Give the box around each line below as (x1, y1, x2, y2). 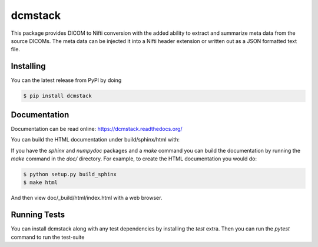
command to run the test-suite (11, 233, 85, 241)
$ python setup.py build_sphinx (23, 171, 117, 177)
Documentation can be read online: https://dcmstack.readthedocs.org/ (11, 125, 183, 132)
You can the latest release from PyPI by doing (11, 77, 122, 84)
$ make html (23, 179, 58, 186)
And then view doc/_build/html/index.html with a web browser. (11, 195, 163, 202)
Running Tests (11, 210, 65, 220)
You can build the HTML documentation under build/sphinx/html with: (11, 136, 180, 143)
